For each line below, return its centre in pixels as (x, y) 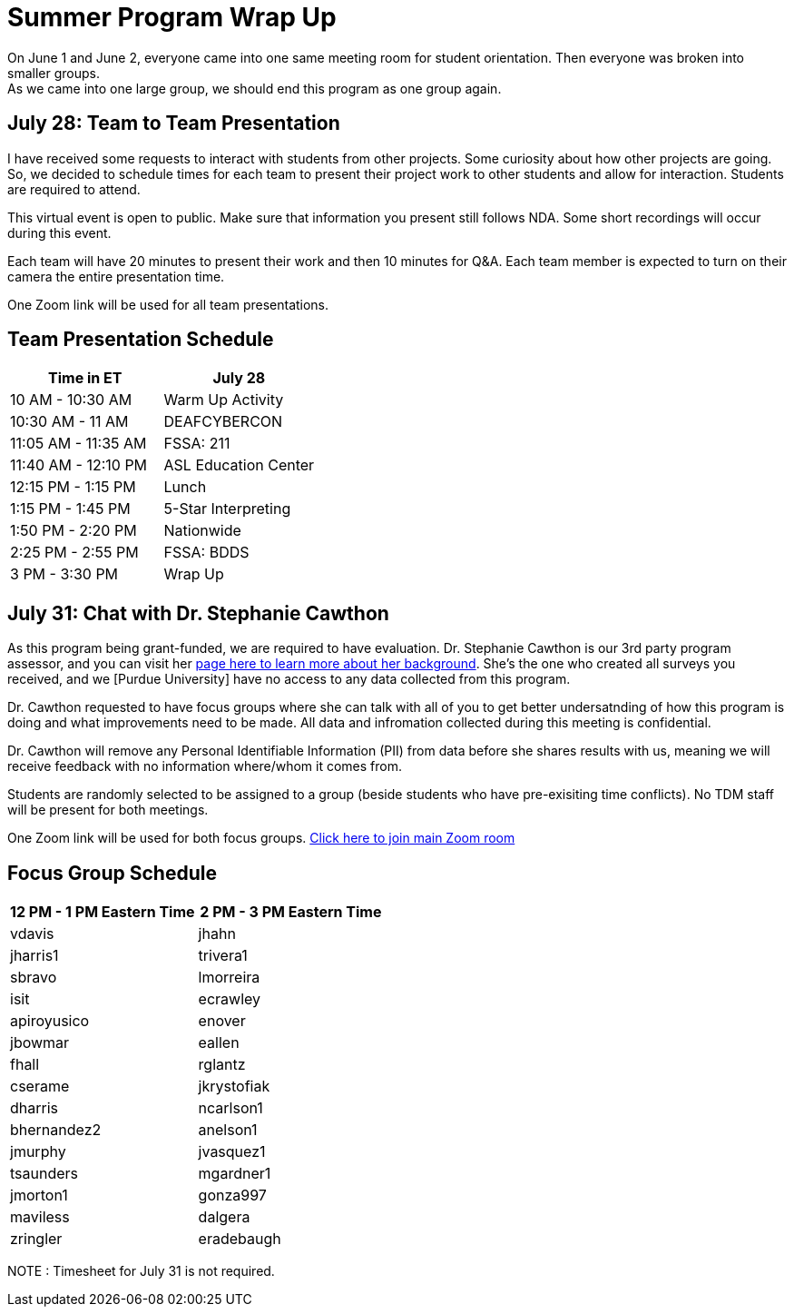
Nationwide (202, 531)
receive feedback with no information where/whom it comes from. (205, 766)
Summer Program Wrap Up (172, 17)
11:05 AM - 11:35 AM (78, 444)
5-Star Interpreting (227, 509)
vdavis (32, 934)
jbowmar (40, 1043)
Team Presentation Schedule (141, 340)
